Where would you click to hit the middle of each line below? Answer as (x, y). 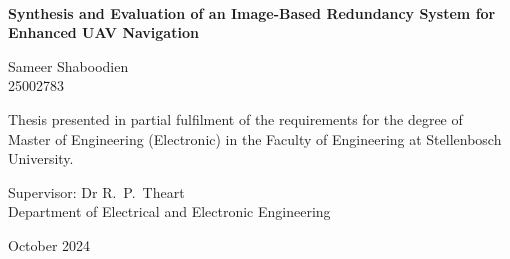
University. (41, 158)
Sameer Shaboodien (68, 65)
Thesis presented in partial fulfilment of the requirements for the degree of (235, 118)
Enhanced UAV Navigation (103, 32)
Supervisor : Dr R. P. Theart (96, 191)
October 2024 (49, 244)
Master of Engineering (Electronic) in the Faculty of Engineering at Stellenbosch (255, 138)
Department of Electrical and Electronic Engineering (169, 211)
